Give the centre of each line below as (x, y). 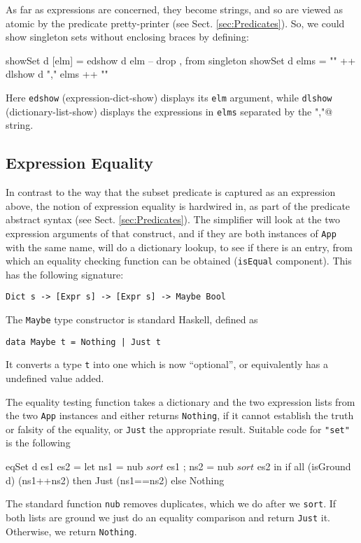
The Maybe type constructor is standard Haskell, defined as (132, 319)
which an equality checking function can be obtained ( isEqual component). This (179, 261)
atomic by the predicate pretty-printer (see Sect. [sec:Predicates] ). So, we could (175, 23)
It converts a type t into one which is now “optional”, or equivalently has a (167, 364)
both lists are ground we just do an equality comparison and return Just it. (168, 517)
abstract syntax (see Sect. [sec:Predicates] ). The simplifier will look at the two (173, 219)
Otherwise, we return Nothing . (71, 531)
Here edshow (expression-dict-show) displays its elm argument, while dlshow (169, 97)
